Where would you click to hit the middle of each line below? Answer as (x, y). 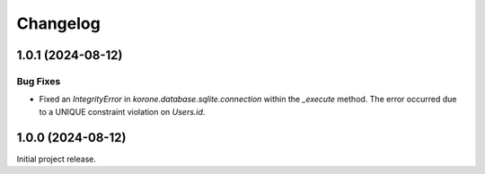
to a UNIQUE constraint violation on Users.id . (122, 111)
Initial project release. (56, 159)
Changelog (58, 23)
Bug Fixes (39, 81)
